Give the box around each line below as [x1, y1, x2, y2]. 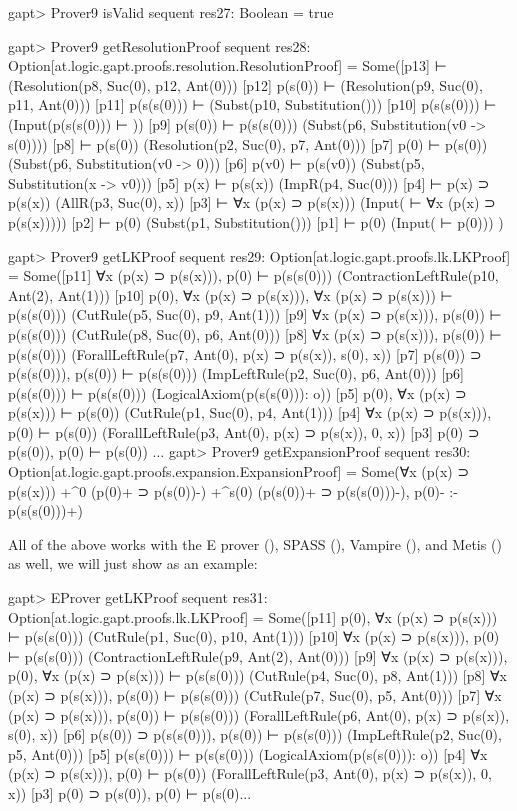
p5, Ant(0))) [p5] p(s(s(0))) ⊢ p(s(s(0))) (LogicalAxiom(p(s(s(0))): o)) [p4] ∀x [8, 743, 488, 764]
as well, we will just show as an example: [8, 553, 258, 574]
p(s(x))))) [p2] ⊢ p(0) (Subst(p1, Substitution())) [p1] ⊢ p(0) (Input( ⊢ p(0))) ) [8, 211, 504, 232]
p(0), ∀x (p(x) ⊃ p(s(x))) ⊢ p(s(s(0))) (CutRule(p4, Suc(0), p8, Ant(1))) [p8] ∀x [8, 665, 507, 686]
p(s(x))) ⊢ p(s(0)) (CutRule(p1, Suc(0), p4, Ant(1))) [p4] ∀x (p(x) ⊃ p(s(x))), [8, 402, 492, 423]
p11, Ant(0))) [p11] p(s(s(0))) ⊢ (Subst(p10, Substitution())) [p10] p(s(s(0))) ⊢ [8, 94, 497, 115]
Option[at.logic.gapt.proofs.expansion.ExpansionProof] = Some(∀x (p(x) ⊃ [8, 461, 470, 482]
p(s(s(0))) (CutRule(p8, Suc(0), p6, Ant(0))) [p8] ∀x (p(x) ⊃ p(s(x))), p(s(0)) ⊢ [8, 323, 502, 344]
